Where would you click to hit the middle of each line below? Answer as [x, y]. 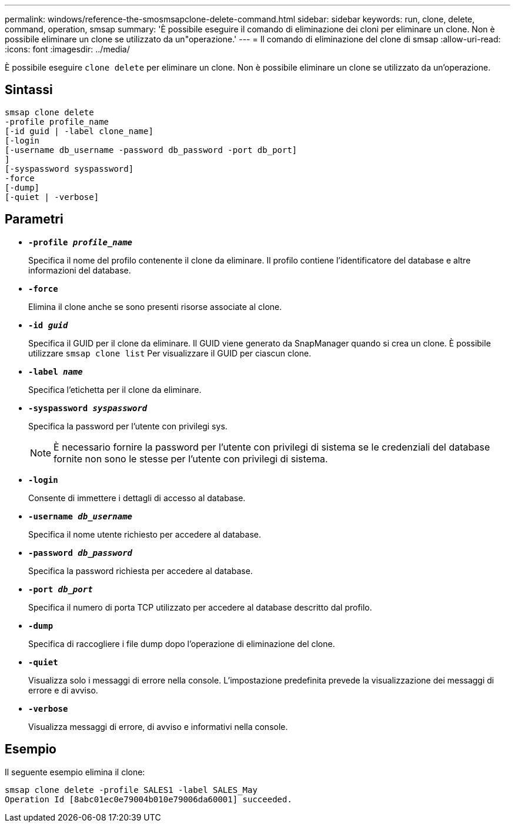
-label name [56, 371]
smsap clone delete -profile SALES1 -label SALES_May [131, 790]
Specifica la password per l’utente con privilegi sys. [128, 426]
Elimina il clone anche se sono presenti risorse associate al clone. [155, 306]
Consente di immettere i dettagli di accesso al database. [137, 498]
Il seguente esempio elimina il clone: [75, 772]
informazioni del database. [80, 270]
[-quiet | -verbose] [52, 197]
